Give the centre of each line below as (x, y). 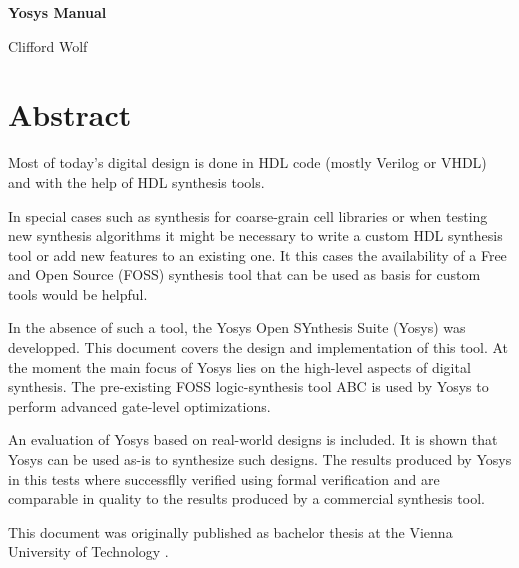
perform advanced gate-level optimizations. (139, 405)
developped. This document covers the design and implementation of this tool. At (258, 347)
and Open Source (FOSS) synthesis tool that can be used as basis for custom (244, 274)
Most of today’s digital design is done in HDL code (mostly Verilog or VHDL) (247, 162)
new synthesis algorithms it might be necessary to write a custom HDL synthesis (255, 235)
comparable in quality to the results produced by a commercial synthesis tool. (246, 498)
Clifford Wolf (48, 45)
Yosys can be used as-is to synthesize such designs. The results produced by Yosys (260, 459)
